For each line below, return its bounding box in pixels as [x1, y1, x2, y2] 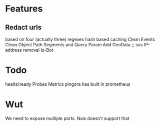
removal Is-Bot [22, 47, 53, 53]
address [5, 47, 22, 53]
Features [5, 3, 43, 15]
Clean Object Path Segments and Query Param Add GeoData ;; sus [5, 42, 143, 48]
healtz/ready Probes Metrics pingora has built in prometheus [5, 81, 130, 87]
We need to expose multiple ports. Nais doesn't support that [5, 115, 129, 121]
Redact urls [5, 23, 41, 32]
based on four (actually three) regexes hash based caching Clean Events [5, 36, 155, 42]
